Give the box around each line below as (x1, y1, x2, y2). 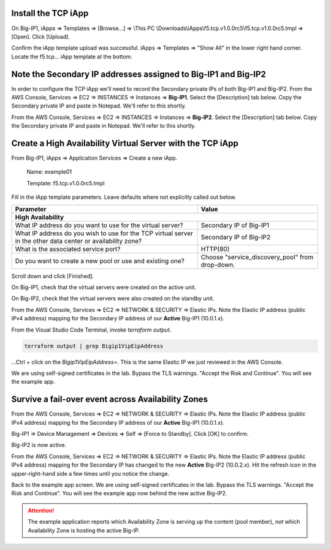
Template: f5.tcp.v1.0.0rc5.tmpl (26, 179, 105, 187)
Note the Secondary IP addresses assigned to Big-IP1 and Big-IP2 (11, 69, 267, 79)
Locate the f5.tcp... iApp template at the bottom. (11, 53, 133, 60)
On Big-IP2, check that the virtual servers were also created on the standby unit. (11, 295, 215, 302)
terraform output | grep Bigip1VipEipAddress (24, 343, 164, 349)
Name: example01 (26, 168, 72, 176)
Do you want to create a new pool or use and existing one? (15, 257, 185, 265)
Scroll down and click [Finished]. (11, 272, 94, 279)
